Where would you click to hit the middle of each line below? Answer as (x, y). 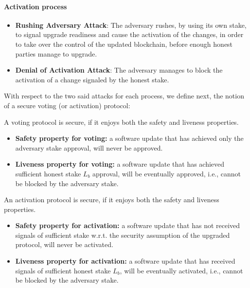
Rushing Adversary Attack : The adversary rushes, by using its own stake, (131, 25)
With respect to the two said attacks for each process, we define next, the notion (124, 96)
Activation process (36, 6)
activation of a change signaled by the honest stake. (92, 79)
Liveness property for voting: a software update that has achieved (120, 164)
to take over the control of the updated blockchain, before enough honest (124, 44)
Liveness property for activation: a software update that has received (125, 261)
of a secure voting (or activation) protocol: (67, 105)
